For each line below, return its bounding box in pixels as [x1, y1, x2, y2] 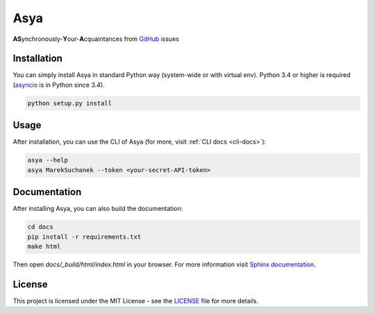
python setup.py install [27, 99, 112, 107]
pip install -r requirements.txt [27, 232, 142, 241]
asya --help [27, 156, 69, 164]
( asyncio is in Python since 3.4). [12, 81, 105, 89]
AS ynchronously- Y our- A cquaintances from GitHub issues [12, 35, 180, 43]
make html [27, 242, 61, 250]
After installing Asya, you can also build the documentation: [12, 205, 183, 213]
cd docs [27, 223, 53, 231]
